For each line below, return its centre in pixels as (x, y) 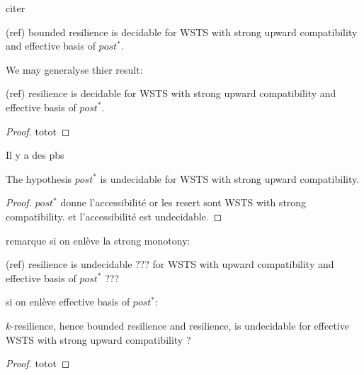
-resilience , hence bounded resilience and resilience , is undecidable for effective (180, 325)
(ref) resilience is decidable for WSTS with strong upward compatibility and (171, 93)
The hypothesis (39, 178)
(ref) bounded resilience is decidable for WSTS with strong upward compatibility (182, 32)
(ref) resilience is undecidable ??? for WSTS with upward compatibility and (170, 264)
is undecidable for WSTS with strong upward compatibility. (230, 178)
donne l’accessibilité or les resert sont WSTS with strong (183, 202)
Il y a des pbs (35, 155)
